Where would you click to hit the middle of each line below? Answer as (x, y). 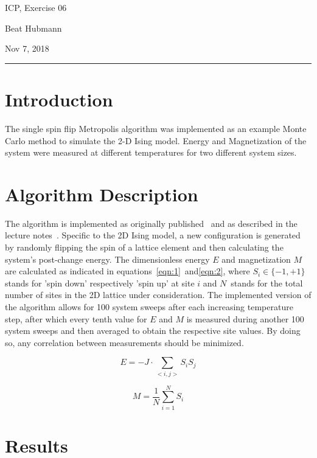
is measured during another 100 (245, 318)
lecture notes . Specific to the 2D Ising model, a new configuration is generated (153, 235)
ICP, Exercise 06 (36, 7)
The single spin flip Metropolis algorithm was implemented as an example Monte (156, 128)
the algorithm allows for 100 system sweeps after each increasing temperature (149, 306)
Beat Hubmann (33, 28)
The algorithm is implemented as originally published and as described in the (151, 223)
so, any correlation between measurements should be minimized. (124, 342)
